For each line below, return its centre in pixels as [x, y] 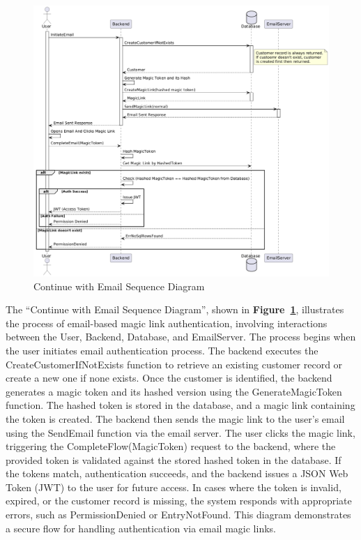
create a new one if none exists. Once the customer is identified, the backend [169, 378]
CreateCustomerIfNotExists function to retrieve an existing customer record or [174, 364]
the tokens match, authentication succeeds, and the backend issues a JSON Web [177, 473]
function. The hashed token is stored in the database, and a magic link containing [180, 405]
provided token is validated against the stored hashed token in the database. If [174, 459]
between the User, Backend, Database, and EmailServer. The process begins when [181, 337]
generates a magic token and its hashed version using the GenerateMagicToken [174, 391]
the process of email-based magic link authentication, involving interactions [167, 323]
